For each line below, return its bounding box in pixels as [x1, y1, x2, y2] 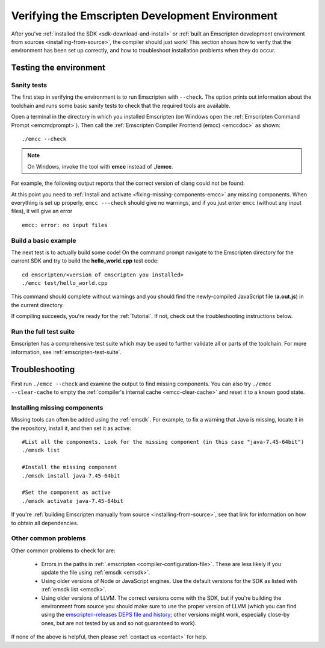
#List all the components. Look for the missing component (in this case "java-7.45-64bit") [22, 438, 305, 446]
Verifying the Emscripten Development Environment [11, 9, 278, 22]
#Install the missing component [22, 464, 117, 471]
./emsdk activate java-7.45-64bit [22, 497, 123, 504]
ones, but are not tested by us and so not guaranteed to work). [41, 619, 197, 626]
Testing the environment [11, 63, 105, 73]
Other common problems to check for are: [11, 547, 116, 554]
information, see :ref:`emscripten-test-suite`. [11, 348, 122, 355]
